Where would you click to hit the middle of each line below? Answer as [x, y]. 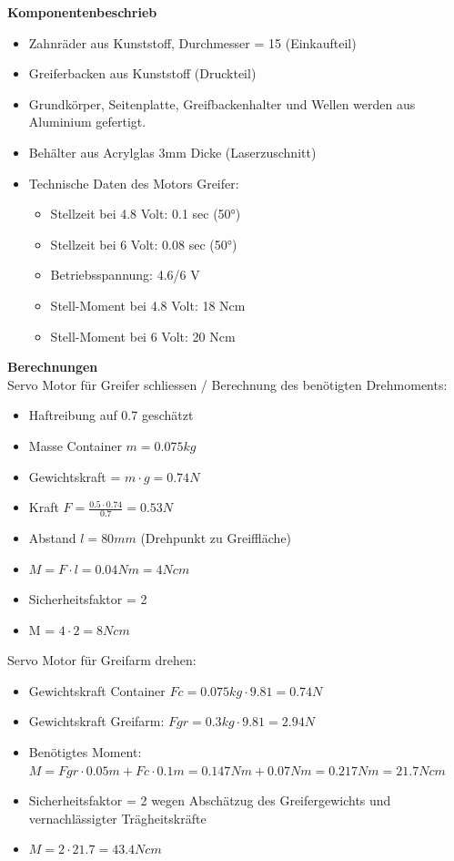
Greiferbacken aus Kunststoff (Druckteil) [142, 73]
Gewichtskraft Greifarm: [96, 721]
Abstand [52, 537]
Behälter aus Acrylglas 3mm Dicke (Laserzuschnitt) [172, 152]
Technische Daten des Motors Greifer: [134, 183]
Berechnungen [53, 367]
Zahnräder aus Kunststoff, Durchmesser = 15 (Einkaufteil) [192, 42]
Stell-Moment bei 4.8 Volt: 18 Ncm [148, 305]
